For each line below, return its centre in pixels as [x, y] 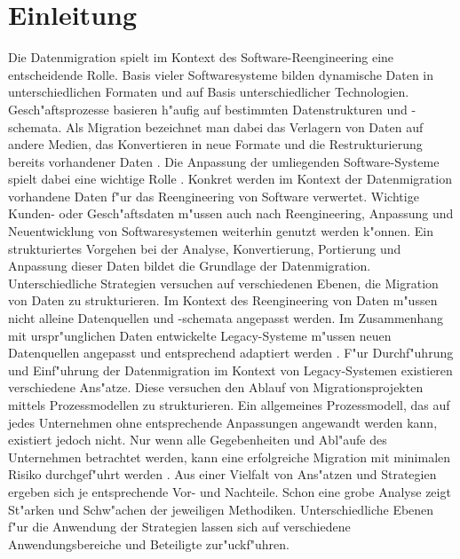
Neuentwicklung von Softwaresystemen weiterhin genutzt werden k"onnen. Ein [221, 231]
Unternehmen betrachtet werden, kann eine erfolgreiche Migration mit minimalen [230, 457]
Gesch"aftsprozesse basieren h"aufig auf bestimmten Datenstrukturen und [208, 109]
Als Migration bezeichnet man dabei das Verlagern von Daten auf [245, 126]
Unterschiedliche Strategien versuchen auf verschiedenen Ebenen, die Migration [223, 283]
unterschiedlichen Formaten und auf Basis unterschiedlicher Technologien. [209, 92]
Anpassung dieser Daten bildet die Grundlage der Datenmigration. [190, 266]
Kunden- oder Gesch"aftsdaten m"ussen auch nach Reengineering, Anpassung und [231, 213]
